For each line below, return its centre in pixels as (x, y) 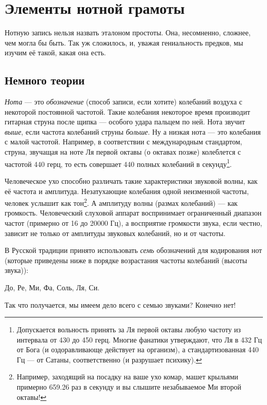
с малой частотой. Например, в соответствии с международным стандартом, (124, 142)
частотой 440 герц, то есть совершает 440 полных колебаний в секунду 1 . (118, 163)
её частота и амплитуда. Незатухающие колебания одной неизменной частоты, (127, 191)
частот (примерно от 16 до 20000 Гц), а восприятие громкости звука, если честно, (133, 222)
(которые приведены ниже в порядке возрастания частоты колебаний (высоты (126, 260)
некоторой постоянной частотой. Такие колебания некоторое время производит (128, 111)
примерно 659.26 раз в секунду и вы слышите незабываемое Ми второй (129, 387)
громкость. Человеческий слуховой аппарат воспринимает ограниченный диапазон (133, 213)
